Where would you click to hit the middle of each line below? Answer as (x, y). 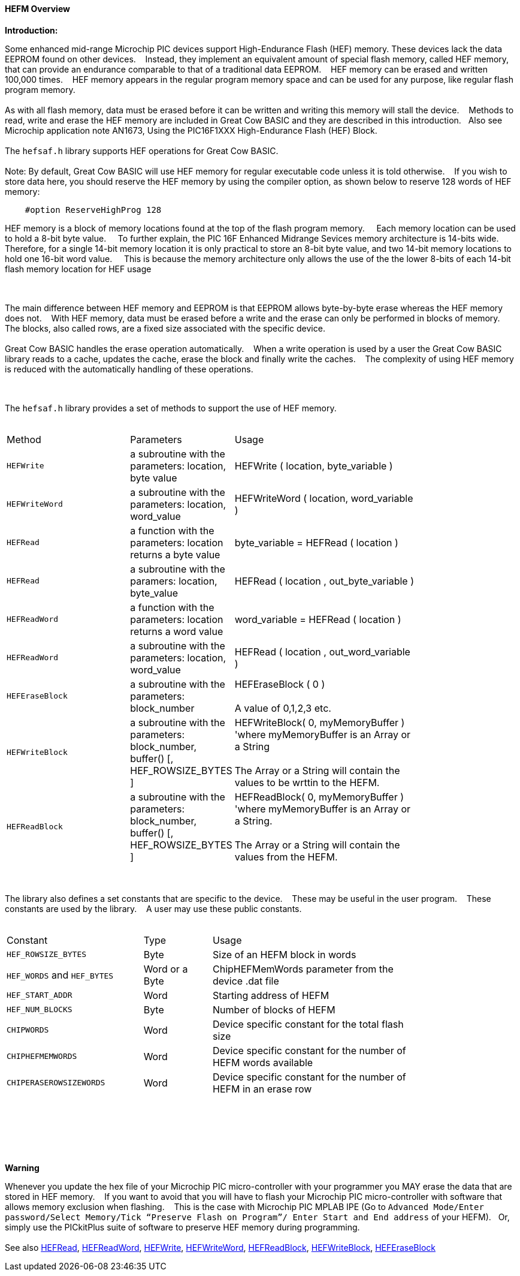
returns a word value (177, 631)
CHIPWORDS (28, 1030)
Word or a (166, 969)
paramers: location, (174, 581)
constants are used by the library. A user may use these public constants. (153, 908)
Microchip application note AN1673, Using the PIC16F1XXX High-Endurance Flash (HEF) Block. (191, 130)
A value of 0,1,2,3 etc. (283, 708)
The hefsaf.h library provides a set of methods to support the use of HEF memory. (171, 408)
